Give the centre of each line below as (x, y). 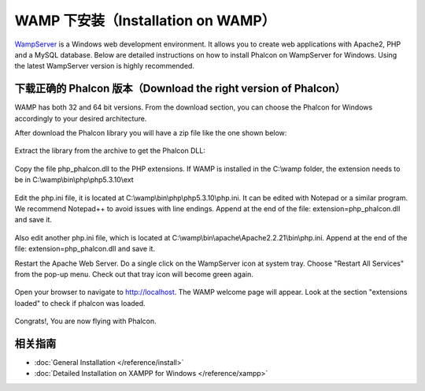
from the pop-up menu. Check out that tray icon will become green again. (134, 274)
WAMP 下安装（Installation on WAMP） (145, 20)
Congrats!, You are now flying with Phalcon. (85, 321)
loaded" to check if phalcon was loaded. (80, 303)
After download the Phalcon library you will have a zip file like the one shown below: (151, 133)
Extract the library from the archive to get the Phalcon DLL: (110, 151)
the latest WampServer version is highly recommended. (104, 66)
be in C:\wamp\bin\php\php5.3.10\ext (74, 180)
